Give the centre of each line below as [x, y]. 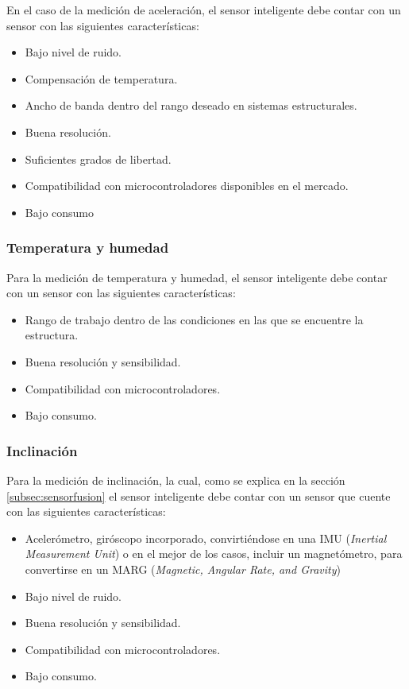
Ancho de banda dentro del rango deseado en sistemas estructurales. [191, 105]
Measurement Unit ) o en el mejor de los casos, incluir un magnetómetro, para [214, 554]
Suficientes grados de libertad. [98, 159]
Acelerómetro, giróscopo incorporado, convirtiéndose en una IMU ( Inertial [206, 538]
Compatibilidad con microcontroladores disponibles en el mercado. [187, 186]
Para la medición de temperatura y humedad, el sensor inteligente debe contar [197, 277]
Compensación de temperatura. [101, 78]
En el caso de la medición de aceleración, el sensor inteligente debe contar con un [204, 10]
